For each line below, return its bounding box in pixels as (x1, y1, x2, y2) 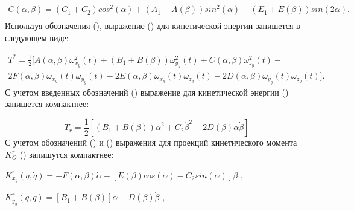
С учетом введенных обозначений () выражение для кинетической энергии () (5, 85, 289, 98)
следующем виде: (5, 31, 69, 44)
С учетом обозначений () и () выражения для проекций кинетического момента (5, 136, 297, 149)
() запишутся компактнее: (19, 148, 114, 160)
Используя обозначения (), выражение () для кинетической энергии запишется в (5, 19, 300, 32)
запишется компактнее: (5, 97, 89, 110)
